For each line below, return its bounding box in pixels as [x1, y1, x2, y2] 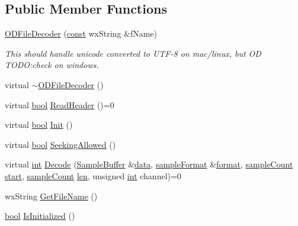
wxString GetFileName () [5, 189, 98, 202]
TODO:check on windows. [5, 59, 99, 71]
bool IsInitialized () [5, 209, 75, 222]
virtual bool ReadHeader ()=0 [5, 98, 114, 111]
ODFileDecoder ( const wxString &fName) [5, 27, 158, 40]
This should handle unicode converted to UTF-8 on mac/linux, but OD [5, 47, 261, 59]
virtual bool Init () [5, 118, 73, 131]
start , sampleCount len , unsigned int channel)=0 [5, 169, 181, 182]
